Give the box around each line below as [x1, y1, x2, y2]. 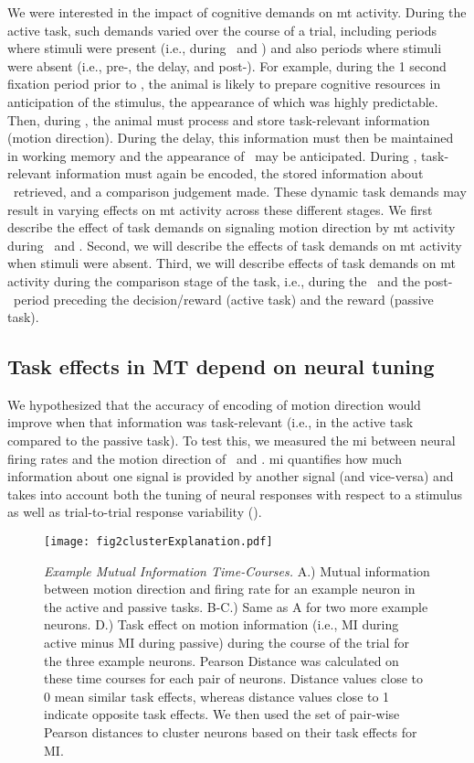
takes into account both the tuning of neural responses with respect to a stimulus [7, 484, 463, 503]
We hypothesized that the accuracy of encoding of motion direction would [7, 394, 421, 414]
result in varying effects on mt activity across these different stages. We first [7, 199, 433, 219]
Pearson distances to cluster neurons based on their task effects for [44, 723, 417, 742]
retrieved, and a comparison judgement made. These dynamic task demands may [13, 181, 467, 200]
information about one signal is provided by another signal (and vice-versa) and [7, 467, 454, 486]
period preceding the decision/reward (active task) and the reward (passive [13, 289, 434, 308]
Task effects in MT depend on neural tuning [7, 352, 435, 381]
